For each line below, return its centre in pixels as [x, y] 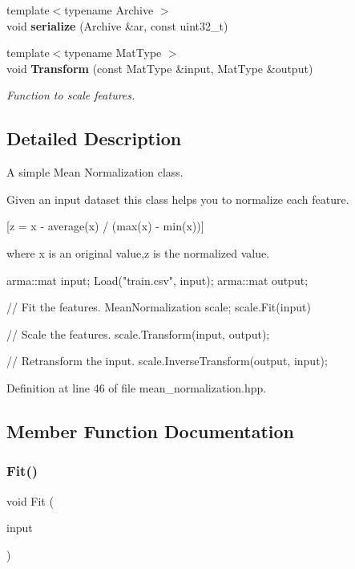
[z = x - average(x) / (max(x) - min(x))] [105, 226]
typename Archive [109, 10]
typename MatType [113, 53]
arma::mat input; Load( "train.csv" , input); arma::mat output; [157, 280]
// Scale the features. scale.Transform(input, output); [138, 333]
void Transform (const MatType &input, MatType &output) [160, 68]
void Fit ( [30, 500]
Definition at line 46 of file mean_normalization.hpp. [137, 387]
